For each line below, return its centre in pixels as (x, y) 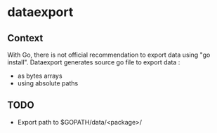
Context (25, 38)
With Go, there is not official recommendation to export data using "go (109, 55)
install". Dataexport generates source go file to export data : (94, 62)
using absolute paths (48, 83)
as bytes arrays (40, 76)
